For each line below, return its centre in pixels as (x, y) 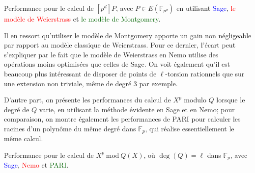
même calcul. (24, 138)
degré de (17, 109)
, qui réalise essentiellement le (190, 128)
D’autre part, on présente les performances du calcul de (87, 100)
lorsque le (231, 100)
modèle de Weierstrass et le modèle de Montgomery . (82, 19)
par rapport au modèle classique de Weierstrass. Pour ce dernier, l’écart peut (120, 45)
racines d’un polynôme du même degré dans (70, 128)
